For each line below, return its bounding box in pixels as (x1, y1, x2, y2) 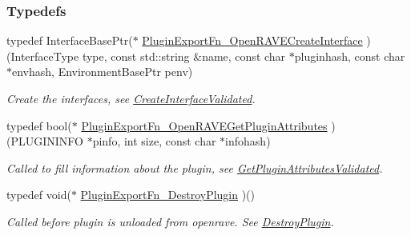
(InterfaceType (6, 47, 79, 64)
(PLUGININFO (6, 133, 83, 149)
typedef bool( (6, 117, 72, 133)
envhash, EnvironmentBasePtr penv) (12, 63, 193, 80)
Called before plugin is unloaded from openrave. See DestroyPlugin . (6, 213, 334, 229)
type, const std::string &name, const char (82, 47, 286, 64)
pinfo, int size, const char (92, 133, 216, 149)
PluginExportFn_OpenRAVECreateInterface (142, 32, 363, 49)
